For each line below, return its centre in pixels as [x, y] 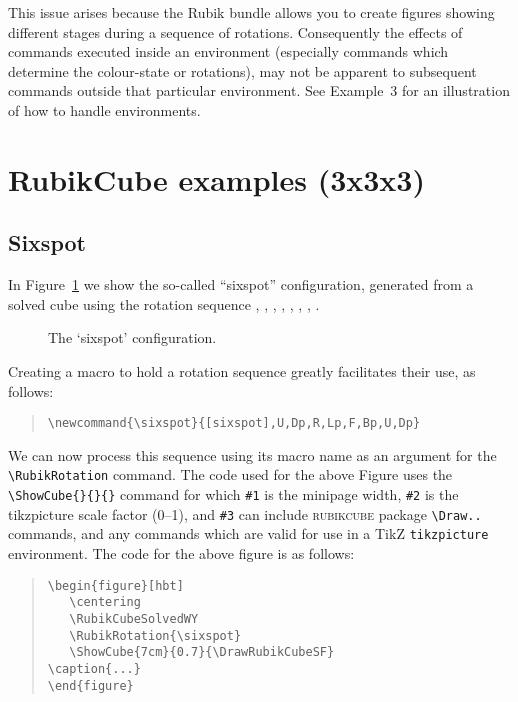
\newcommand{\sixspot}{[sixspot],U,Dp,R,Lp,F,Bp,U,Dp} [234, 423]
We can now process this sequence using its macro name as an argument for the [252, 454]
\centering [105, 602]
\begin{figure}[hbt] [115, 585]
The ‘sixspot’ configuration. [132, 337]
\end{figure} [90, 685]
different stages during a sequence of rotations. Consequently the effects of [235, 31]
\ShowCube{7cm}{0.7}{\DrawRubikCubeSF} [202, 652]
